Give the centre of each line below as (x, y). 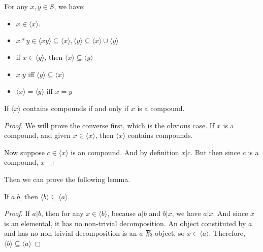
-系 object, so (164, 233)
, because (121, 213)
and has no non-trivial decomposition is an (71, 233)
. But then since (216, 152)
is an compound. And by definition (125, 152)
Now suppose (24, 152)
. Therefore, (227, 233)
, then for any (62, 213)
